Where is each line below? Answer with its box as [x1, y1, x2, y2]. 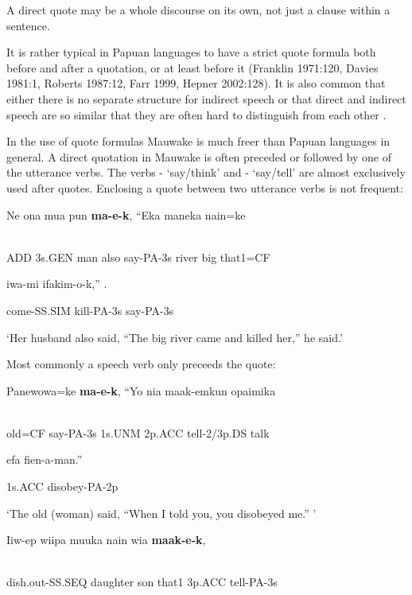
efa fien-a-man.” [6, 451, 83, 468]
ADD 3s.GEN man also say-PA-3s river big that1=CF [6, 248, 270, 265]
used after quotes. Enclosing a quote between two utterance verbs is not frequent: [6, 179, 403, 196]
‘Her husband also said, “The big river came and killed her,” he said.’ [6, 329, 343, 345]
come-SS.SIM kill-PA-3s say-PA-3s [6, 301, 174, 318]
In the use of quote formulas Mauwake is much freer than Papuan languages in [6, 133, 391, 150]
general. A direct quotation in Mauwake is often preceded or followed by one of [6, 148, 392, 165]
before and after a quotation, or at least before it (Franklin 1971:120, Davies [6, 59, 379, 76]
